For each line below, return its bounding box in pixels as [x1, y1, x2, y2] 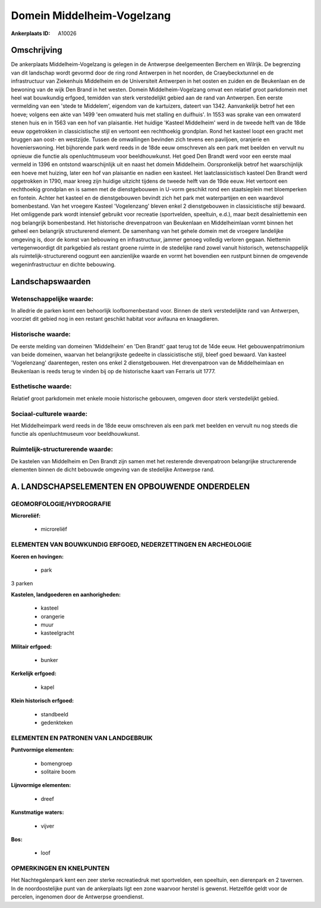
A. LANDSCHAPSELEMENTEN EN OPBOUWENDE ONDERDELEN [11, 481, 250, 491]
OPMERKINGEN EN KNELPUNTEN [11, 864, 110, 872]
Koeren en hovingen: [11, 553, 64, 560]
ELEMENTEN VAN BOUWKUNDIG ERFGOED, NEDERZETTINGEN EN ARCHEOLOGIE [11, 541, 252, 549]
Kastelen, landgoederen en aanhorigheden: [11, 591, 121, 598]
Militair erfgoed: [11, 643, 52, 650]
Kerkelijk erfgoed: [11, 670, 56, 677]
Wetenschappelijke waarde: [11, 295, 94, 303]
